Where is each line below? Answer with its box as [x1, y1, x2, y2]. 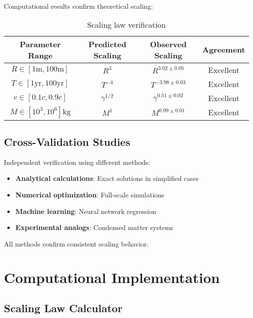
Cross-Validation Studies [4, 134, 130, 149]
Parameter [19, 38, 61, 50]
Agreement [202, 44, 245, 55]
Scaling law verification [87, 18, 166, 30]
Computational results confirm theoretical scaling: [4, 1, 153, 11]
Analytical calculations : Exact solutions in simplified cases [15, 173, 199, 183]
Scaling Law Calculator [4, 300, 123, 316]
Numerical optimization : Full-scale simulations [15, 189, 164, 199]
